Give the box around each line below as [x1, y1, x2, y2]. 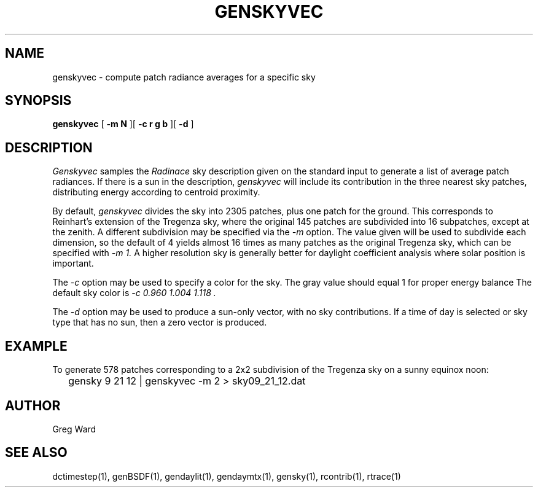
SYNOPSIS [5, 93, 72, 109]
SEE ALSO [5, 445, 68, 461]
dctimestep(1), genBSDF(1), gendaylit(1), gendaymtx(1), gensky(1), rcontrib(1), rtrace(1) [52, 471, 401, 482]
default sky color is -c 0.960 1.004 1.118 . [52, 287, 216, 299]
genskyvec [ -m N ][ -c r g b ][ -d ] [52, 119, 194, 130]
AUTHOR [5, 397, 61, 413]
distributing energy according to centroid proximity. [52, 187, 260, 198]
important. [52, 258, 94, 269]
